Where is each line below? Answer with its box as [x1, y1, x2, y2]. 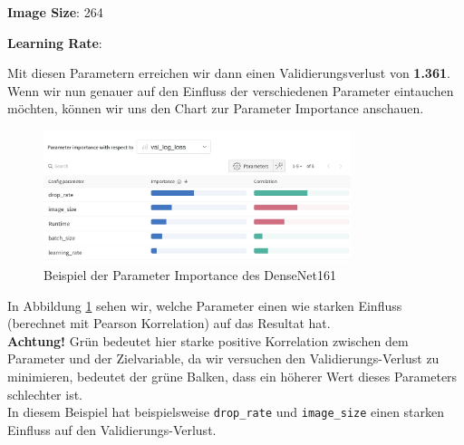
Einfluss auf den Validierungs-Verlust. [7, 420, 217, 439]
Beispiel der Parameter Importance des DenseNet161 [43, 265, 336, 284]
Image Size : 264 [7, 3, 103, 21]
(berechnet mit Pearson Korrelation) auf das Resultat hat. [7, 314, 331, 333]
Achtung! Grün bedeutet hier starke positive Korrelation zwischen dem [7, 331, 409, 350]
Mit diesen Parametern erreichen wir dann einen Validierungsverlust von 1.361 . [7, 63, 450, 82]
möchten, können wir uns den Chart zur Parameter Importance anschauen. [7, 99, 424, 118]
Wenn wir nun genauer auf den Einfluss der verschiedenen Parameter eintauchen [7, 81, 454, 100]
